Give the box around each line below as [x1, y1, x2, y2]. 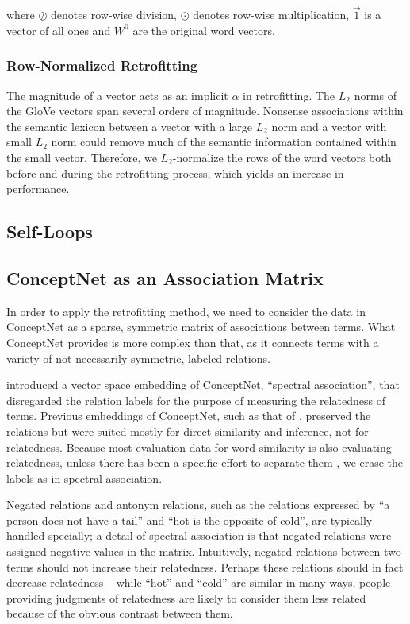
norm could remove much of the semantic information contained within [51, 133, 397, 150]
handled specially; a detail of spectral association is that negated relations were [6, 527, 392, 544]
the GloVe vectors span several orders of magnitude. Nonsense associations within [6, 102, 404, 119]
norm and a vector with [271, 117, 387, 134]
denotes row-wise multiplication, [193, 6, 350, 23]
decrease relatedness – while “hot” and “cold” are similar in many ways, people [6, 574, 391, 591]
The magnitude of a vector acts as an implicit [6, 87, 228, 103]
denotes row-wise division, [51, 6, 177, 23]
